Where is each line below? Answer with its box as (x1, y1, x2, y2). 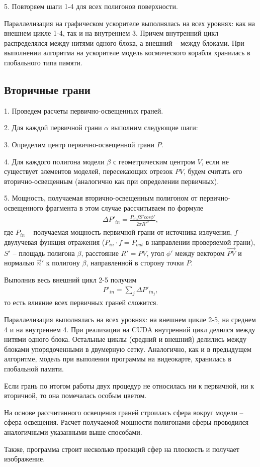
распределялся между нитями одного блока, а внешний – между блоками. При (4, 37, 244, 48)
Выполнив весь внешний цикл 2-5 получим (4, 274, 137, 285)
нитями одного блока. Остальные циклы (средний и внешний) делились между (4, 334, 246, 344)
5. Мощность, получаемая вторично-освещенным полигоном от (4, 193, 198, 203)
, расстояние (81, 247, 119, 258)
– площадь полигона (13, 247, 75, 258)
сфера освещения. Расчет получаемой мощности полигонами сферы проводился (4, 417, 249, 427)
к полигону (46, 257, 80, 268)
